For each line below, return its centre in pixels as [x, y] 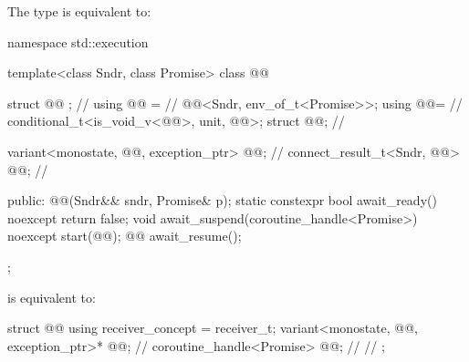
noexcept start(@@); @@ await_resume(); [125, 236]
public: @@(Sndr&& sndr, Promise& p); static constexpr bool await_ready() [222, 200]
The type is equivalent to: [79, 11]
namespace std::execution [78, 41]
